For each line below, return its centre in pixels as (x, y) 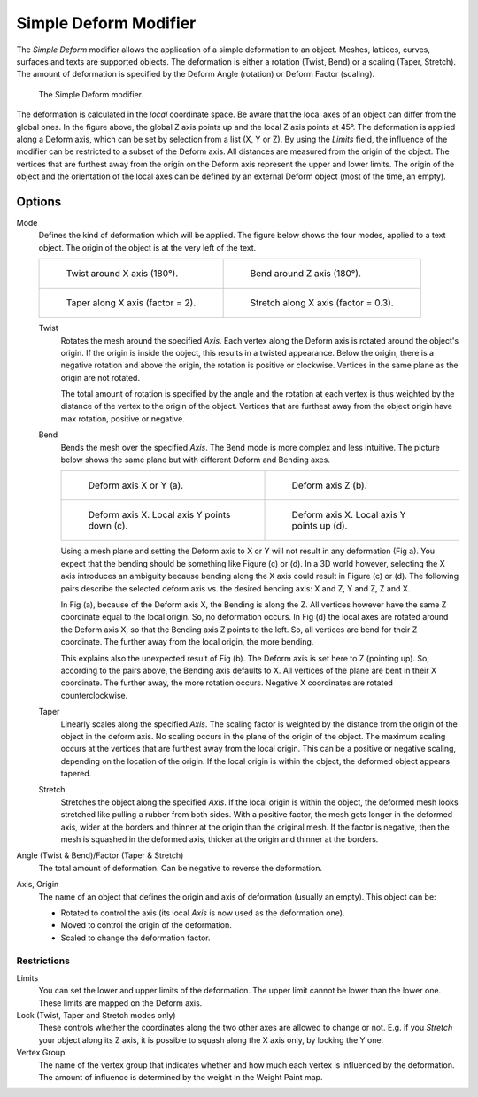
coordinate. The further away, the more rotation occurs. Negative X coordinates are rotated (227, 683)
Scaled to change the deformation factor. (136, 938)
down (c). (108, 526)
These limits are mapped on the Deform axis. (120, 1003)
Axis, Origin (38, 885)
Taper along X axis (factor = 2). (131, 303)
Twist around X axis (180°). (122, 274)
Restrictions (43, 961)
